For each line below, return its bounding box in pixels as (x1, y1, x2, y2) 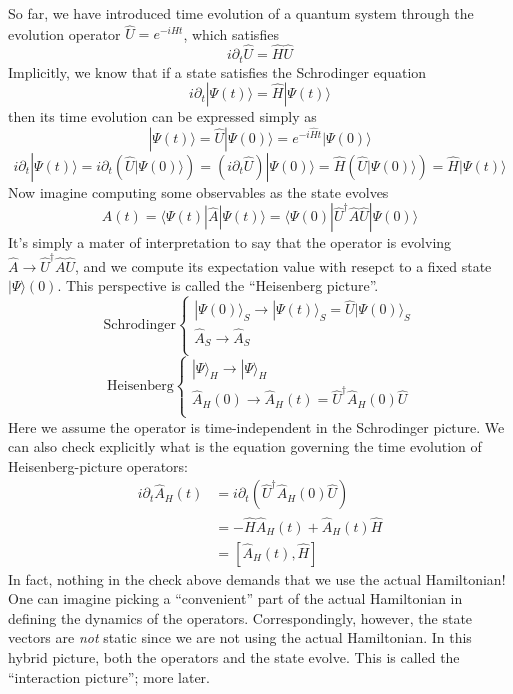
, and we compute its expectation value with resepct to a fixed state (75, 255, 492, 276)
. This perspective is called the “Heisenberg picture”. (57, 275, 379, 296)
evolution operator (8, 23, 121, 44)
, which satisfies (183, 23, 279, 44)
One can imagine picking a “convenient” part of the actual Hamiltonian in (8, 588, 463, 609)
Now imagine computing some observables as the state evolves (8, 181, 389, 202)
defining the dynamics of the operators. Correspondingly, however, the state (8, 607, 473, 628)
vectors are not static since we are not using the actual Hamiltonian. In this (8, 627, 472, 648)
